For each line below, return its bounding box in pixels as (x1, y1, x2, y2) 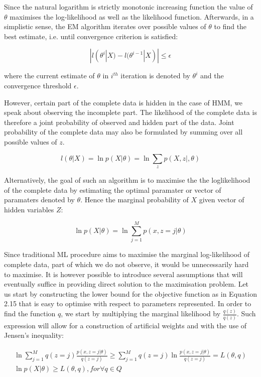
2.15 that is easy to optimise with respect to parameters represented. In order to (4, 298, 251, 309)
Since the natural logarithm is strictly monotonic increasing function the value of (4, 2, 253, 12)
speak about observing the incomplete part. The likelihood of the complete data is (4, 107, 257, 117)
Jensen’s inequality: (4, 330, 64, 340)
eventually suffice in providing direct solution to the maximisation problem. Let (4, 279, 249, 289)
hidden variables (4, 204, 54, 214)
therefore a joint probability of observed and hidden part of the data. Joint (4, 116, 234, 127)
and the (200, 70, 224, 81)
